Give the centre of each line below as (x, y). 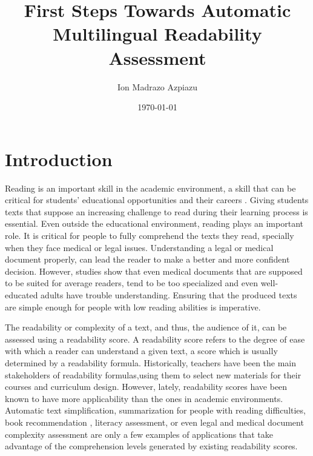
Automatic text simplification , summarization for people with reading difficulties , (156, 410)
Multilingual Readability (157, 34)
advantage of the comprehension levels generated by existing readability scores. (151, 446)
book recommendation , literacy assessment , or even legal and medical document (154, 422)
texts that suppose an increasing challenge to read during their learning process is (156, 211)
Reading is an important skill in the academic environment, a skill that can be (150, 188)
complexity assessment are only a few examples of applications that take (139, 434)
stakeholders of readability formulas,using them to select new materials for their (153, 374)
